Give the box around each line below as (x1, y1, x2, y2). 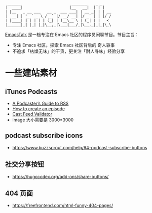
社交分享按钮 (5, 160, 44, 169)
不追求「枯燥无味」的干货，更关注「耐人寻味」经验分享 (12, 48, 125, 54)
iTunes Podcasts (5, 87, 58, 96)
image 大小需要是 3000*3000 (12, 117, 74, 123)
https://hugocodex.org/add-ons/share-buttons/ (12, 173, 109, 179)
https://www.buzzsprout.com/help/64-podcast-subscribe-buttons (12, 144, 147, 150)
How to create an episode (12, 106, 65, 112)
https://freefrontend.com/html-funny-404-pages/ (12, 203, 114, 209)
